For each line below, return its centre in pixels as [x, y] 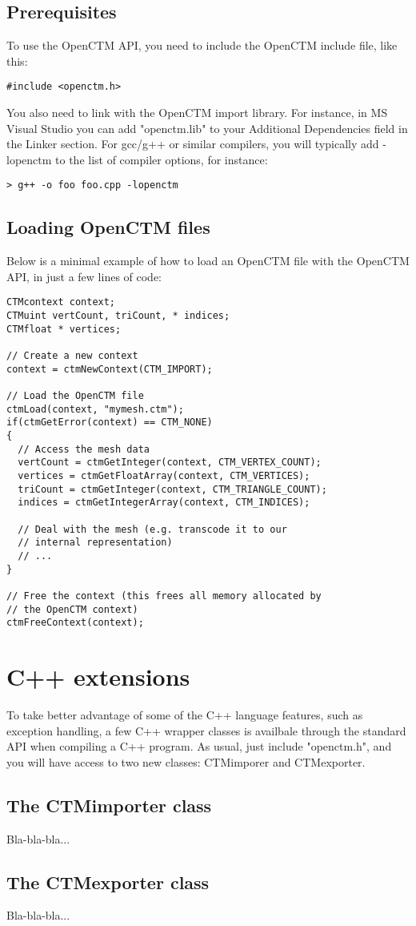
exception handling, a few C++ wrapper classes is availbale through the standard [206, 730]
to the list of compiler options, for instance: [162, 159]
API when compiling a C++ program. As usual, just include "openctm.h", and [199, 746]
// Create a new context [72, 356]
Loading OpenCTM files [108, 227]
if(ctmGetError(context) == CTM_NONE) [110, 423]
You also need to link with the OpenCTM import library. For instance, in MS [197, 113]
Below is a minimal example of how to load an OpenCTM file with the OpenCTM [208, 261]
